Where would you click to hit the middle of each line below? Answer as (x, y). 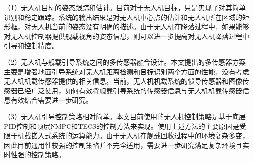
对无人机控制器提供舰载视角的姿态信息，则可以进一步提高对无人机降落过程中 (126, 36)
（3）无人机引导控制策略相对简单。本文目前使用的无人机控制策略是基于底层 (125, 116)
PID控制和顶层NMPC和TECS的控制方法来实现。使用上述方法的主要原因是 (122, 126)
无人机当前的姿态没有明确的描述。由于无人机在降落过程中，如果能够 (140, 27)
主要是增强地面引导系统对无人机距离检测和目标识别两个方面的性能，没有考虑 (126, 71)
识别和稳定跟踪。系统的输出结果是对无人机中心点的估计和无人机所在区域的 (123, 17)
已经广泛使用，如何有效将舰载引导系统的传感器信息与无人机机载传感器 (130, 90)
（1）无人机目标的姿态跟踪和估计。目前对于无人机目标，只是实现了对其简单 (125, 7)
